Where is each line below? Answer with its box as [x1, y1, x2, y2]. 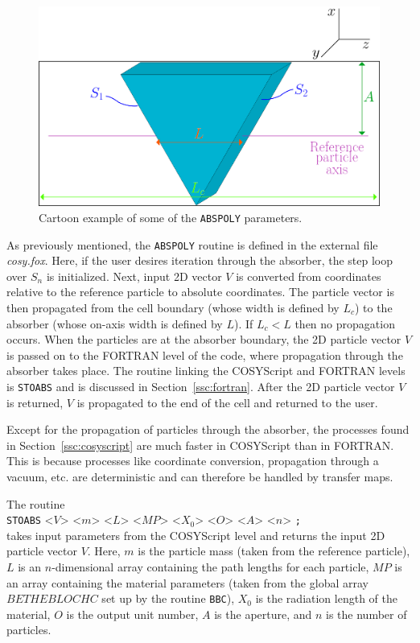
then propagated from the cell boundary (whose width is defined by [6, 299, 340, 315]
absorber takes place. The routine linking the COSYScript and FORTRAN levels [6, 362, 406, 379]
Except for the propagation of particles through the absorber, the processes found [6, 421, 410, 438]
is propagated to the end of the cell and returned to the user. [76, 394, 378, 410]
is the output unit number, [66, 605, 199, 622]
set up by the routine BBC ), [101, 590, 235, 607]
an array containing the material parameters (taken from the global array [6, 574, 369, 591]
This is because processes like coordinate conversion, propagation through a [6, 452, 379, 469]
